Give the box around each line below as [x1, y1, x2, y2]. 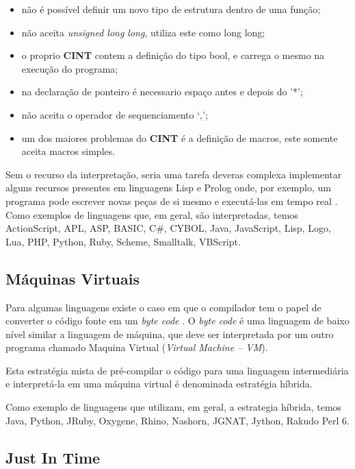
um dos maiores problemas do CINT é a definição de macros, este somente [21, 130, 338, 145]
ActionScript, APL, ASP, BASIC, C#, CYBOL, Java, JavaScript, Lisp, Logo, [5, 221, 331, 235]
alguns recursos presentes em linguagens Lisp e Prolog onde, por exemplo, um [5, 180, 331, 195]
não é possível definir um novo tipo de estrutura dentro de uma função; [21, 2, 321, 16]
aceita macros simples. [21, 144, 116, 158]
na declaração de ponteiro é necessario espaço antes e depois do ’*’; [21, 84, 303, 99]
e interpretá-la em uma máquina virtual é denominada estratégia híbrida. [5, 376, 313, 391]
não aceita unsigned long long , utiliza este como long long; [21, 25, 265, 39]
